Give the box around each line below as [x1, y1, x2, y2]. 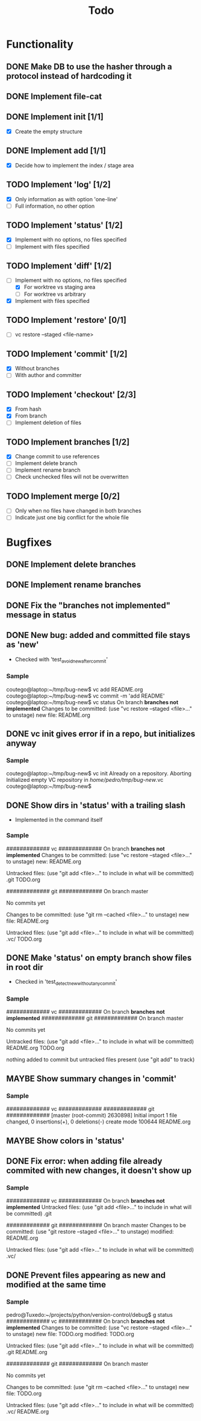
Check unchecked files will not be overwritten [14, 473, 129, 481]
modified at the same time [6, 1279, 107, 1290]
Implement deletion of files [14, 419, 82, 426]
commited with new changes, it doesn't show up [6, 1165, 192, 1175]
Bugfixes [6, 536, 52, 549]
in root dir [6, 962, 43, 972]
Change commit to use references [14, 453, 100, 460]
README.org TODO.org [6, 1045, 64, 1052]
